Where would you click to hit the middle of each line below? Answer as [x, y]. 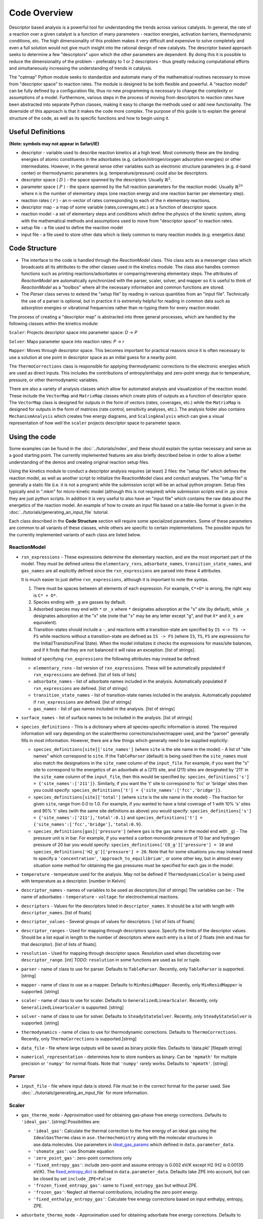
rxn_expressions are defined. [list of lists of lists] [85, 675]
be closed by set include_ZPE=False [72, 1179]
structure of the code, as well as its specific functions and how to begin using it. [89, 118]
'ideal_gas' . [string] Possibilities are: [61, 1122]
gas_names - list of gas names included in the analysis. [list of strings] [104, 709]
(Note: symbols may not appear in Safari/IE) [54, 143]
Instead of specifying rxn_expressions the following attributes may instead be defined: [111, 659]
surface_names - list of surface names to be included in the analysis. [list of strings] [107, 718]
